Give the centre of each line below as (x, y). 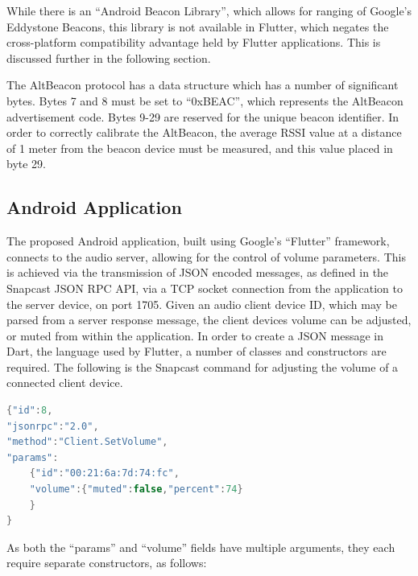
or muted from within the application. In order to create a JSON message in (195, 335)
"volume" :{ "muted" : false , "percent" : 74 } (136, 490)
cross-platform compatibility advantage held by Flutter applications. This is (194, 42)
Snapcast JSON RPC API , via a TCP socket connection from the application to (205, 288)
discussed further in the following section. (109, 58)
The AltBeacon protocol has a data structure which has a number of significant (203, 85)
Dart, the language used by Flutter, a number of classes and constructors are (197, 351)
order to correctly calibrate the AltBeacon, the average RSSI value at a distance (204, 132)
